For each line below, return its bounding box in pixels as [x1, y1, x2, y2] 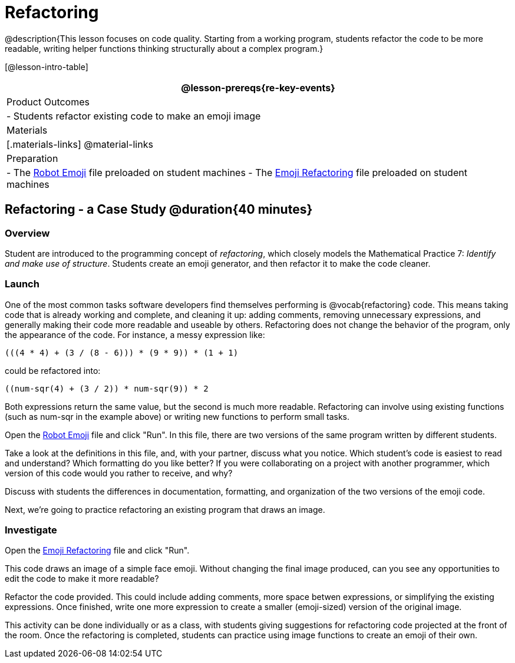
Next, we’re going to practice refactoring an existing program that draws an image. [5, 504, 325, 515]
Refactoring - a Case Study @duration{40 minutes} [5, 202, 313, 217]
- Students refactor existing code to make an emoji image [6, 110, 261, 122]
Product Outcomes [6, 95, 90, 108]
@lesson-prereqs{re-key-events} [181, 81, 335, 94]
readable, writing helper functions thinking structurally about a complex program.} [5, 43, 323, 54]
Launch [5, 278, 39, 290]
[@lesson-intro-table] [5, 61, 88, 72]
